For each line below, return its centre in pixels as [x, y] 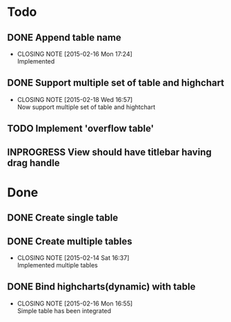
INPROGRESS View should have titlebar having [109, 152]
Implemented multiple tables [57, 265]
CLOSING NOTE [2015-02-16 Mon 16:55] [75, 303]
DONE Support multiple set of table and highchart [116, 83]
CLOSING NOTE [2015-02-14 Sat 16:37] [73, 258]
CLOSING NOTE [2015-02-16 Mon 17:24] [75, 54]
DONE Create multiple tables [70, 241]
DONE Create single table [63, 218]
